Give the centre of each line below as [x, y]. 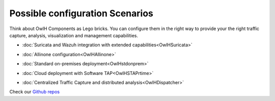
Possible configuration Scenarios [81, 13]
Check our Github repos [35, 92]
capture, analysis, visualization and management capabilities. [74, 35]
